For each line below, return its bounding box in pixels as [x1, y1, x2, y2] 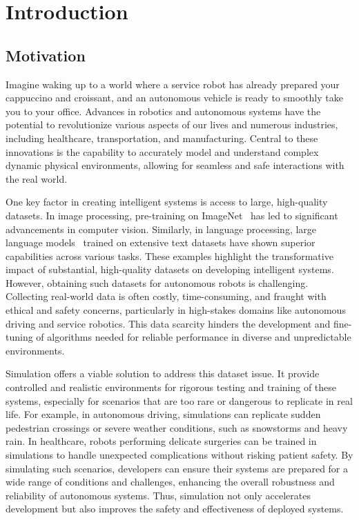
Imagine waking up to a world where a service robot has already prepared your [6, 77, 340, 91]
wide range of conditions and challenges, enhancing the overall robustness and [6, 474, 335, 489]
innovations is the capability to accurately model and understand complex [6, 144, 319, 159]
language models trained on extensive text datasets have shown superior [6, 235, 316, 250]
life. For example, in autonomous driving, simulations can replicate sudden [6, 407, 321, 421]
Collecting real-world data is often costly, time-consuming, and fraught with [6, 289, 327, 303]
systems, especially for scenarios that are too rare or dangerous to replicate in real [6, 393, 353, 408]
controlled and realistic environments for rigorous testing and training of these [6, 380, 337, 394]
